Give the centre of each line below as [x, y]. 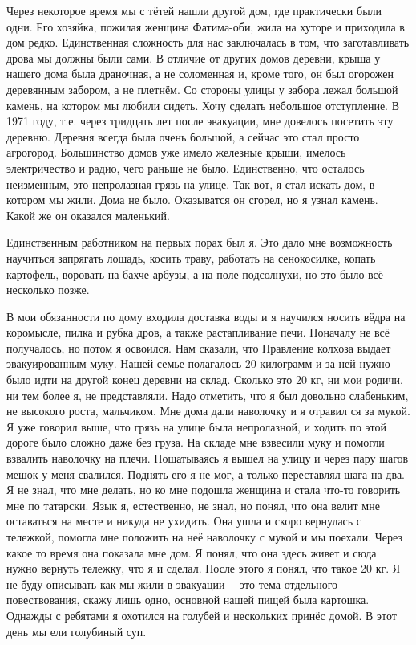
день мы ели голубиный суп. [77, 631]
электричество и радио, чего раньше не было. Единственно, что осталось [186, 167]
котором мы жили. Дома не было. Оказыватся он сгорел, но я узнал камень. [192, 200]
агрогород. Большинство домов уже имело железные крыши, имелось [176, 152]
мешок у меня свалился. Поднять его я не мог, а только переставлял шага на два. [206, 474]
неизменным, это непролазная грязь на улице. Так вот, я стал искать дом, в [191, 184]
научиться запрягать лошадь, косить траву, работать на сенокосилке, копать [191, 257]
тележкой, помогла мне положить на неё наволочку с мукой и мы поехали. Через [204, 537]
